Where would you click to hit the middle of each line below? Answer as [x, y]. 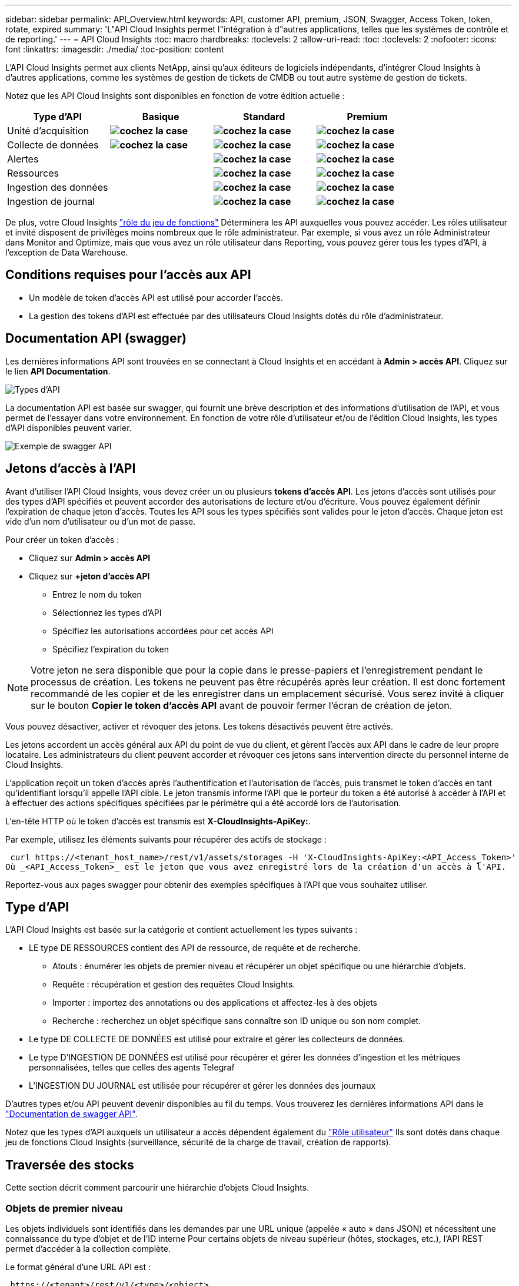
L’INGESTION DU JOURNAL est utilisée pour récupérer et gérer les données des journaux [202, 1086]
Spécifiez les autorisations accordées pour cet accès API [163, 631]
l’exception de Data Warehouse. [67, 252]
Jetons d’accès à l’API [71, 469]
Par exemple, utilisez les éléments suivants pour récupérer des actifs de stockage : [166, 839]
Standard [264, 117]
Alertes [23, 159]
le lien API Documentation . [58, 371]
